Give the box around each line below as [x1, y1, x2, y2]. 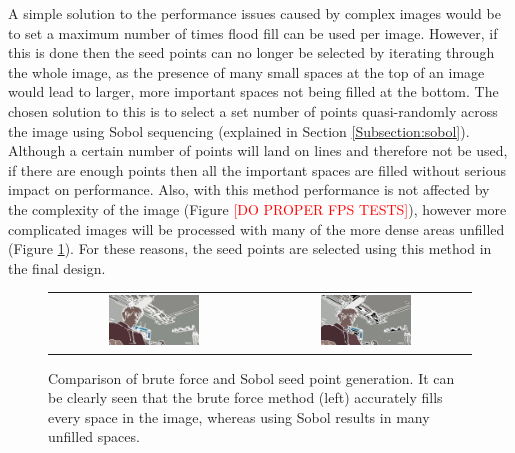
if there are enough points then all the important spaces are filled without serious [8, 159, 506, 180]
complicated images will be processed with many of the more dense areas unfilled [8, 218, 505, 239]
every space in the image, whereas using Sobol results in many [48, 406, 430, 427]
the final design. [8, 257, 106, 278]
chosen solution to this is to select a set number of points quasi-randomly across [8, 100, 498, 121]
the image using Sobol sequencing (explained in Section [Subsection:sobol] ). [8, 120, 470, 141]
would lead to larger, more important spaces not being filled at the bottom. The [8, 81, 499, 102]
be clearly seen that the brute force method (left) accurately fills [48, 387, 443, 408]
